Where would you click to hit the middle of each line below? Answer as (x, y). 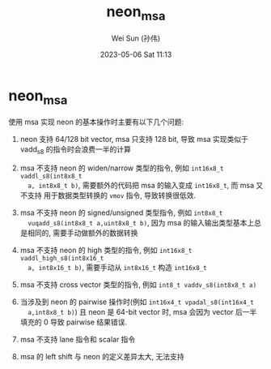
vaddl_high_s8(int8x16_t (62, 258)
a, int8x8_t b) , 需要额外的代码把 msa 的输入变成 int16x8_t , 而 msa (141, 185)
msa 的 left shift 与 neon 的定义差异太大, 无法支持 (102, 356)
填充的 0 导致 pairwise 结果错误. (74, 322)
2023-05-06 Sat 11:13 (136, 54)
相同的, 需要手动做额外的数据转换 (83, 233)
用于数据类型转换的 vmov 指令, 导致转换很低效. (120, 195)
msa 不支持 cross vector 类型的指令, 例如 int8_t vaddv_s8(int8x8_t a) (138, 284)
